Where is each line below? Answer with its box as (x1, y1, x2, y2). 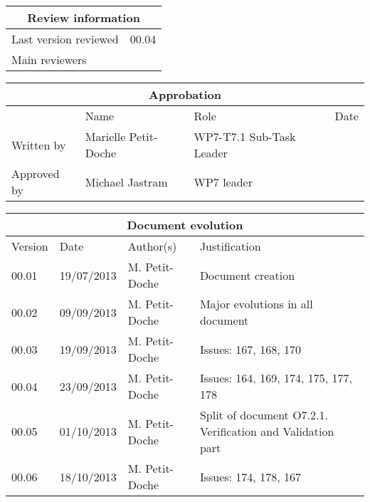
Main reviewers (11, 51, 87, 68)
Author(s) (127, 238, 177, 254)
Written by (11, 136, 66, 153)
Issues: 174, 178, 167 (199, 468, 301, 485)
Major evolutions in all (199, 296, 313, 312)
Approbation (149, 86, 221, 103)
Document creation (199, 266, 295, 283)
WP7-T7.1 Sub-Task (194, 128, 296, 145)
